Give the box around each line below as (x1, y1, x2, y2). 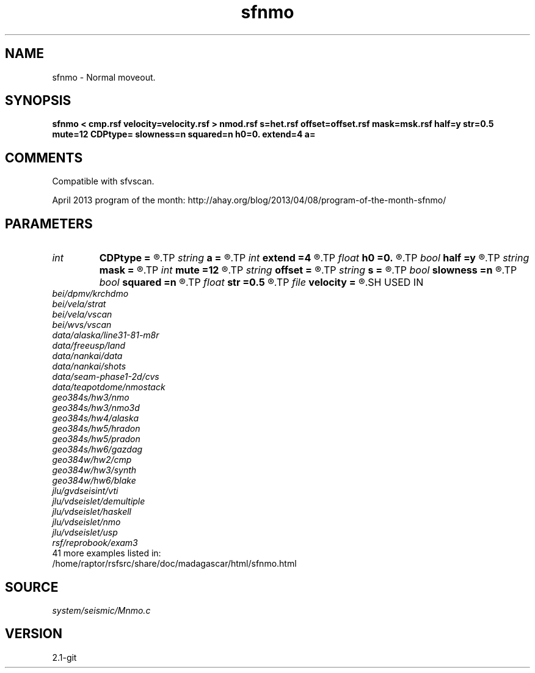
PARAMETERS (5, 216, 93, 231)
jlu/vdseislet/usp (52, 527, 118, 538)
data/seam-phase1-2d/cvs (52, 371, 159, 382)
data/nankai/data (52, 351, 123, 362)
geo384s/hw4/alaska (52, 413, 139, 424)
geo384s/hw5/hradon (52, 423, 140, 434)
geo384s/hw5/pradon (52, 434, 140, 445)
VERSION (5, 626, 63, 642)
